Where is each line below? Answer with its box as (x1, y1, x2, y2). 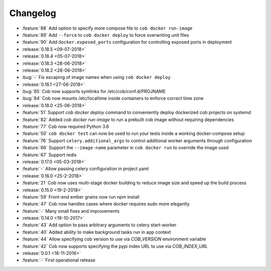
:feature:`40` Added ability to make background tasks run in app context (22, 229, 171, 235)
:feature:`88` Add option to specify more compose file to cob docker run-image (22, 25, 193, 31)
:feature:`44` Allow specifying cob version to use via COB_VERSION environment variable (22, 236, 206, 242)
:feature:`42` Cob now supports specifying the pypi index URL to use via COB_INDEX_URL (22, 243, 208, 249)
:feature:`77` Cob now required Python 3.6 (22, 124, 109, 130)
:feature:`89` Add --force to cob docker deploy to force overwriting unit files (22, 32, 189, 38)
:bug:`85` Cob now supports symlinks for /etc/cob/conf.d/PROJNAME (22, 88, 166, 95)
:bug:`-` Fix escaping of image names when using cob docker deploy (22, 74, 171, 80)
